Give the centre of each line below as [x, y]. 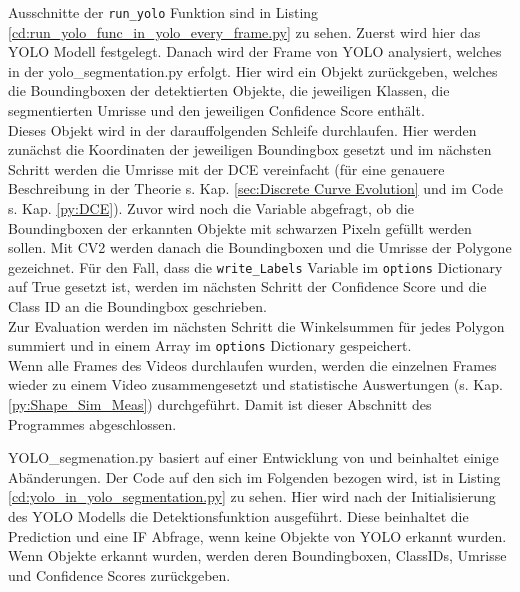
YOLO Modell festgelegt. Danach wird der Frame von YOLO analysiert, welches [255, 51]
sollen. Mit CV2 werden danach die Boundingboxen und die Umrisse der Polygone [260, 247]
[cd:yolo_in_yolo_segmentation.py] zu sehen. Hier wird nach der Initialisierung [252, 496]
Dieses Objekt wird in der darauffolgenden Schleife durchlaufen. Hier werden [242, 129]
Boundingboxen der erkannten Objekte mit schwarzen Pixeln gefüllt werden [240, 227]
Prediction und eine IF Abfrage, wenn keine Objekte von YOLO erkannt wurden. [257, 535]
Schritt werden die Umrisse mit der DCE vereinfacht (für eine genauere [226, 168]
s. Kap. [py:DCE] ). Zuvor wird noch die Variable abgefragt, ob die [211, 208]
